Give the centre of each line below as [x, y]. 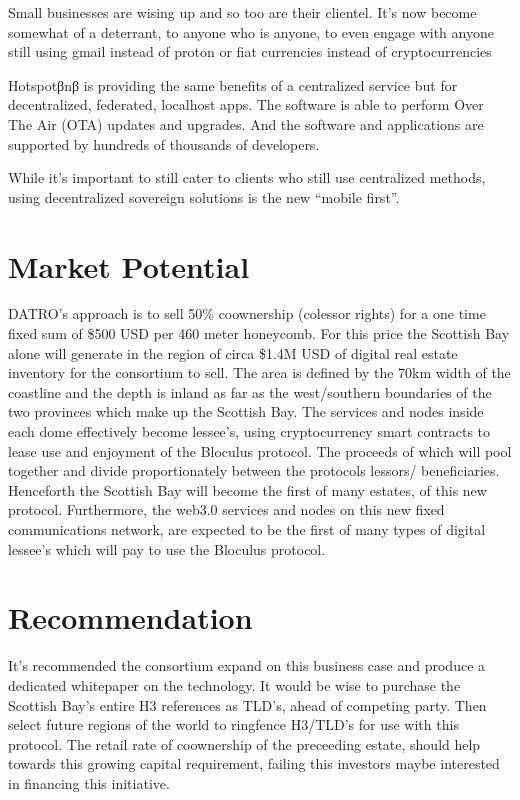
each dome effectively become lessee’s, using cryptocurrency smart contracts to [249, 431]
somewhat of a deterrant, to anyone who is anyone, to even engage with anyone [251, 31]
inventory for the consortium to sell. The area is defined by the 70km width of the [259, 372]
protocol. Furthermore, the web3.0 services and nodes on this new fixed [226, 509]
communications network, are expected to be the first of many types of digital [247, 529]
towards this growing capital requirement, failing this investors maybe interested [254, 763]
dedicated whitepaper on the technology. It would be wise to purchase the [234, 684]
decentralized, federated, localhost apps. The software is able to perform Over [246, 104]
